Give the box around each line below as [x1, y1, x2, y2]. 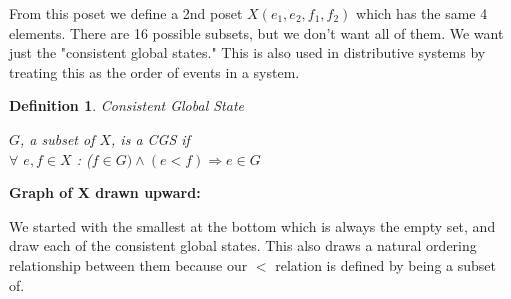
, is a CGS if [111, 128, 190, 149]
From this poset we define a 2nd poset [9, 3, 243, 23]
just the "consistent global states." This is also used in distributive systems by [9, 42, 486, 63]
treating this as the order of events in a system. [9, 61, 300, 82]
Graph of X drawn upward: [9, 182, 201, 203]
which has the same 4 [356, 3, 488, 23]
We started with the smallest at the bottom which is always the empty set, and [9, 215, 496, 236]
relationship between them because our [9, 254, 248, 275]
